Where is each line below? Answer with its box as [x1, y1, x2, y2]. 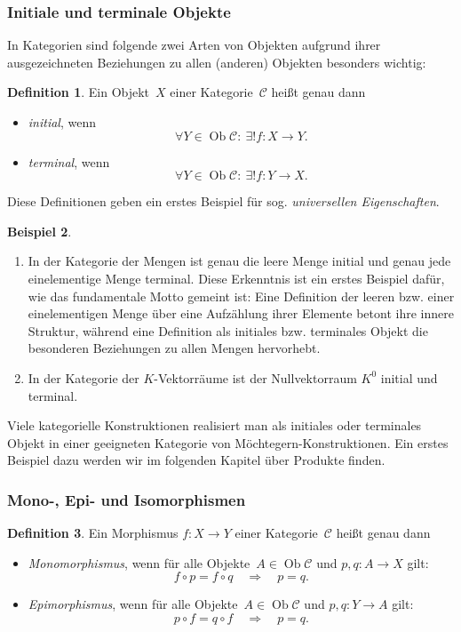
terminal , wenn [28, 152, 110, 171]
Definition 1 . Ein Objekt [7, 83, 150, 101]
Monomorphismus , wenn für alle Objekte [28, 553, 250, 572]
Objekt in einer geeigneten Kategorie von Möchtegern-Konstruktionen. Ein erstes [7, 433, 449, 452]
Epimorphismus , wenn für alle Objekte [28, 595, 238, 613]
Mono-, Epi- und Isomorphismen [7, 488, 246, 510]
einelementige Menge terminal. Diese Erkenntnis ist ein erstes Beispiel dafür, [28, 268, 445, 287]
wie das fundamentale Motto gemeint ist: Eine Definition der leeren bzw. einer [28, 286, 455, 305]
